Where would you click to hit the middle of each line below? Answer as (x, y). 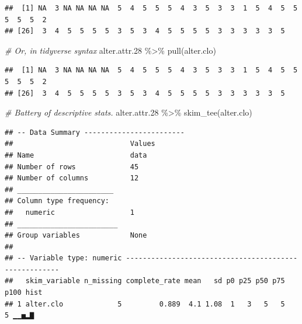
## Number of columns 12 (72, 178)
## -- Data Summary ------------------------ (95, 132)
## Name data (76, 155)
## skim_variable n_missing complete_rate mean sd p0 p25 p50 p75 (145, 281)
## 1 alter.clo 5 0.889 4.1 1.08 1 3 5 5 (145, 304)
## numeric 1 (70, 212)
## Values (80, 144)
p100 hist (24, 293)
